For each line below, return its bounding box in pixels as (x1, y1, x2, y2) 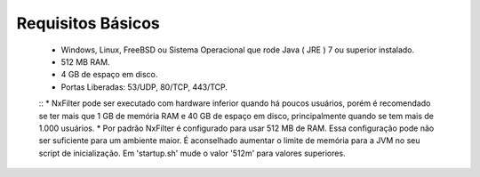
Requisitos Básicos (16, 13, 160, 33)
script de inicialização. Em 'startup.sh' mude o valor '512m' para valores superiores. (38, 148, 346, 158)
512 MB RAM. (60, 56, 110, 67)
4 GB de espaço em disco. (60, 69, 158, 80)
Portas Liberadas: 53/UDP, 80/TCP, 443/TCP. (60, 81, 228, 93)
